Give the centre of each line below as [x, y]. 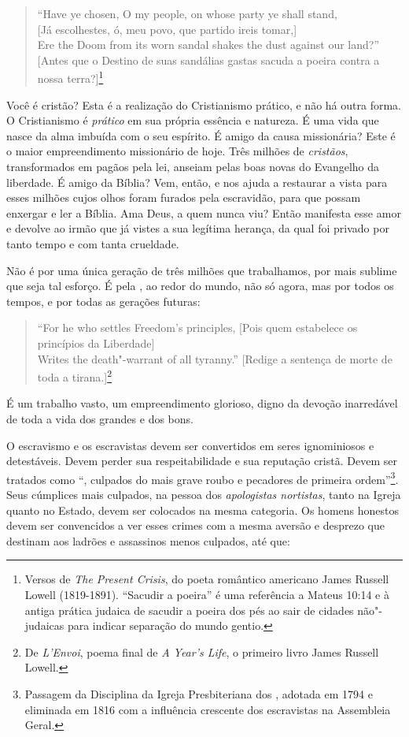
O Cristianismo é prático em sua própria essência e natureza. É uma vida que [193, 120]
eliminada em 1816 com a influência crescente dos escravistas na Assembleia [208, 709]
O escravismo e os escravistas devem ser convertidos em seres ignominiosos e [190, 445]
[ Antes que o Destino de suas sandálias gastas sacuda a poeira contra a [208, 60]
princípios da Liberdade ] [96, 342]
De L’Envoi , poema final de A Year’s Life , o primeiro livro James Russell [202, 651]
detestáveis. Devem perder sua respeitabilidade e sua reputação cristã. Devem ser [202, 461]
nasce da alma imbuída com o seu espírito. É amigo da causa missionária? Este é [201, 135]
